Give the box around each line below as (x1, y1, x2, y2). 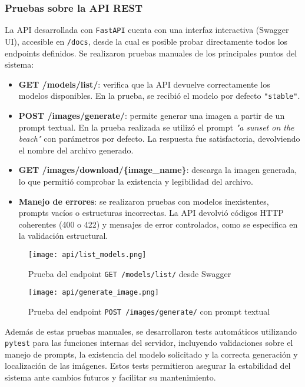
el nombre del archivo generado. (18, 144, 134, 156)
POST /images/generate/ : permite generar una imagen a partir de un (18, 109, 285, 121)
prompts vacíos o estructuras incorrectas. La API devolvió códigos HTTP (18, 206, 284, 219)
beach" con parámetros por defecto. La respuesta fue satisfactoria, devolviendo (18, 132, 300, 145)
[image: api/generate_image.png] (28, 288, 159, 297)
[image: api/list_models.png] (28, 250, 147, 259)
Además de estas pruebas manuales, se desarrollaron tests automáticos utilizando (5, 325, 297, 337)
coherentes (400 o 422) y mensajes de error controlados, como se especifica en (18, 218, 298, 230)
